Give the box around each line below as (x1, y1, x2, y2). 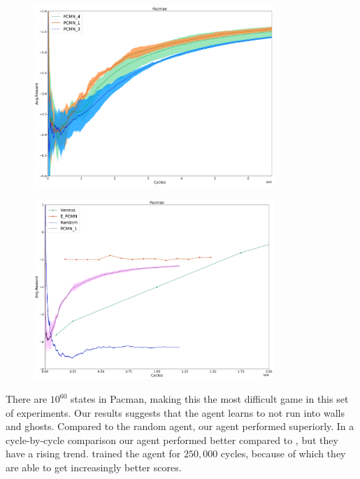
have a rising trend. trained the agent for (6, 446, 181, 461)
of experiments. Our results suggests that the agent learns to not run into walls (6, 405, 345, 420)
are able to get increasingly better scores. (6, 460, 182, 475)
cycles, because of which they (220, 446, 346, 461)
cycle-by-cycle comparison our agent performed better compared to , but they (6, 432, 338, 447)
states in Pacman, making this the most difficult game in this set (71, 392, 349, 406)
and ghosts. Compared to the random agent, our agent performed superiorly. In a (6, 419, 354, 434)
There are (6, 392, 48, 406)
